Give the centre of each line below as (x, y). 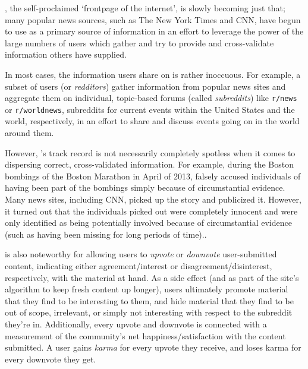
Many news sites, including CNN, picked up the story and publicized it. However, (153, 199)
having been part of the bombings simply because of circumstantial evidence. (145, 187)
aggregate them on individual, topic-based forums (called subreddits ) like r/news (151, 98)
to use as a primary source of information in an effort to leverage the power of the (154, 31)
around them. (29, 133)
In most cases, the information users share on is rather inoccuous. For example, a (153, 74)
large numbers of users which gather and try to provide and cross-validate (139, 42)
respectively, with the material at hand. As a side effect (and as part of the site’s (152, 277)
